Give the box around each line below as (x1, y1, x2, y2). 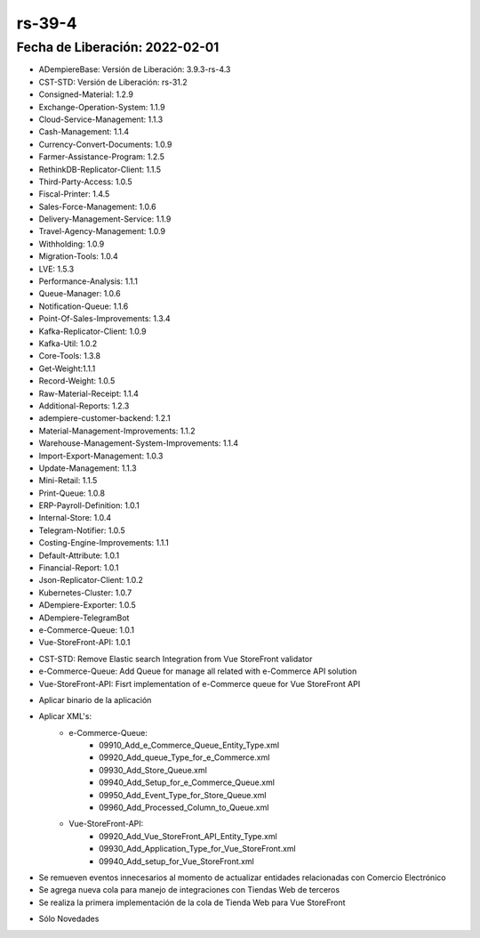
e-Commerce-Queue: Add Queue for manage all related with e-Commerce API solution (38, 666, 357, 676)
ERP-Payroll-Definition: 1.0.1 (38, 500, 140, 511)
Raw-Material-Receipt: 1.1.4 (38, 388, 140, 399)
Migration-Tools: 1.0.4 (38, 251, 119, 262)
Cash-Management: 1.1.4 (38, 126, 130, 137)
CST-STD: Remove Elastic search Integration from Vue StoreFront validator (38, 653, 313, 664)
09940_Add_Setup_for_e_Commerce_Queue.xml (99, 777, 276, 788)
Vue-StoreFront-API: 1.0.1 (38, 637, 131, 648)
